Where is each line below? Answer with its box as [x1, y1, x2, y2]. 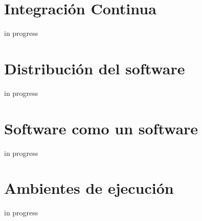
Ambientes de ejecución [4, 177, 174, 198]
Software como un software [4, 117, 198, 138]
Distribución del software [4, 57, 185, 78]
